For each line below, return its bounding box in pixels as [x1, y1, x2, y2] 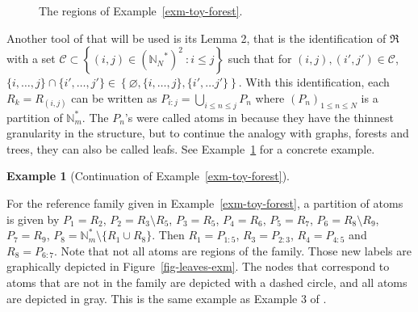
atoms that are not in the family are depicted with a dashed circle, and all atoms [6, 273, 408, 290]
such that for [228, 50, 292, 67]
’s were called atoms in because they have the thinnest [124, 108, 395, 125]
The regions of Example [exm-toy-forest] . [39, 2, 243, 19]
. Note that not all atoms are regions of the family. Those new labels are [53, 242, 412, 259]
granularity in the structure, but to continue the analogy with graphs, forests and [6, 124, 409, 141]
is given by [6, 210, 60, 227]
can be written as [71, 89, 157, 106]
